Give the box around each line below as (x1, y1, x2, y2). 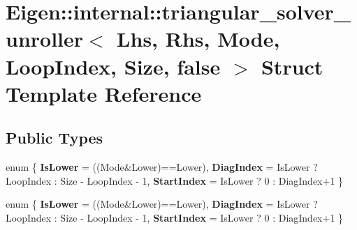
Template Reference (6, 79, 202, 107)
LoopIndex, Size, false (6, 52, 221, 80)
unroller (6, 24, 84, 53)
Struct (261, 52, 323, 80)
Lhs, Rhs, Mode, (117, 24, 280, 53)
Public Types (6, 127, 103, 148)
